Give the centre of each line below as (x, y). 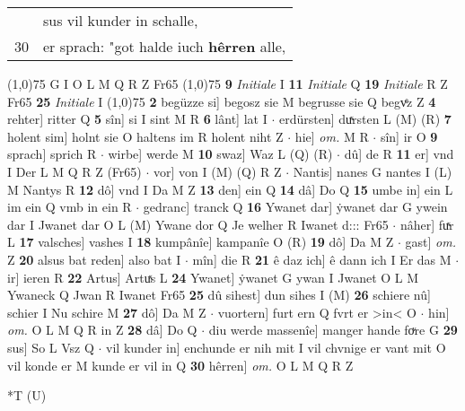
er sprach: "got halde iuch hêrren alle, (165, 46)
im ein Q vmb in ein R (70, 207)
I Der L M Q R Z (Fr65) (75, 171)
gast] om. (430, 242)
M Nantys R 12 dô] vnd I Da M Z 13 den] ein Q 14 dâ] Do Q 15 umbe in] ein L (230, 189)
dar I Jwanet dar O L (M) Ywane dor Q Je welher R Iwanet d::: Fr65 (198, 224)
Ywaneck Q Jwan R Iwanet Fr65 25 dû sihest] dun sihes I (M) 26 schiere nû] (219, 295)
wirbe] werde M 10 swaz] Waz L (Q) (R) (220, 154)
